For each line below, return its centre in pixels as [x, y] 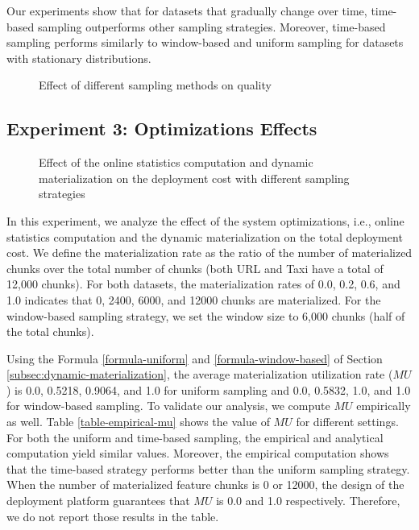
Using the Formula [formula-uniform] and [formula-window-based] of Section [195, 358]
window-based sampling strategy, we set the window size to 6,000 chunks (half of [206, 315]
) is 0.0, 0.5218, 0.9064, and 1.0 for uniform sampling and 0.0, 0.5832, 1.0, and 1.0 [209, 389]
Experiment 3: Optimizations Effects [162, 128]
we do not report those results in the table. [113, 516]
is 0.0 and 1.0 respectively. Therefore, [308, 501]
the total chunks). [50, 331]
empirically [384, 406]
